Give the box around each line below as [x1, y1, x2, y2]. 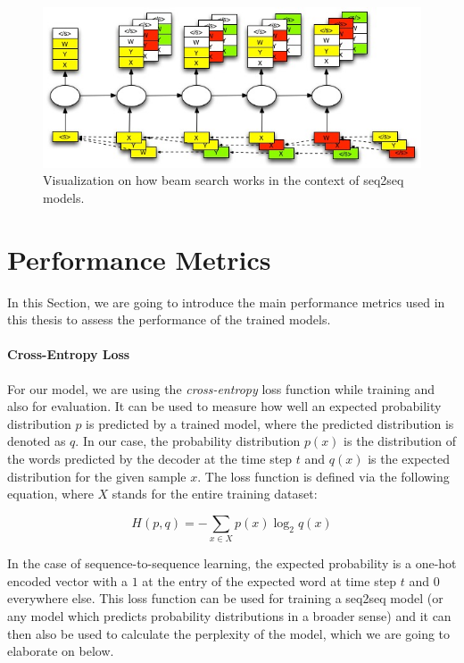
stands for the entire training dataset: [112, 484, 318, 503]
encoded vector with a [7, 571, 128, 590]
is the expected [368, 449, 451, 468]
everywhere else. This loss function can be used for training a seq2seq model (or [7, 589, 443, 608]
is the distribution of [344, 432, 456, 450]
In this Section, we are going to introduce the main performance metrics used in [7, 292, 445, 311]
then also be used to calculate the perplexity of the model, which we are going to [7, 624, 451, 642]
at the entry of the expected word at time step [142, 571, 397, 590]
